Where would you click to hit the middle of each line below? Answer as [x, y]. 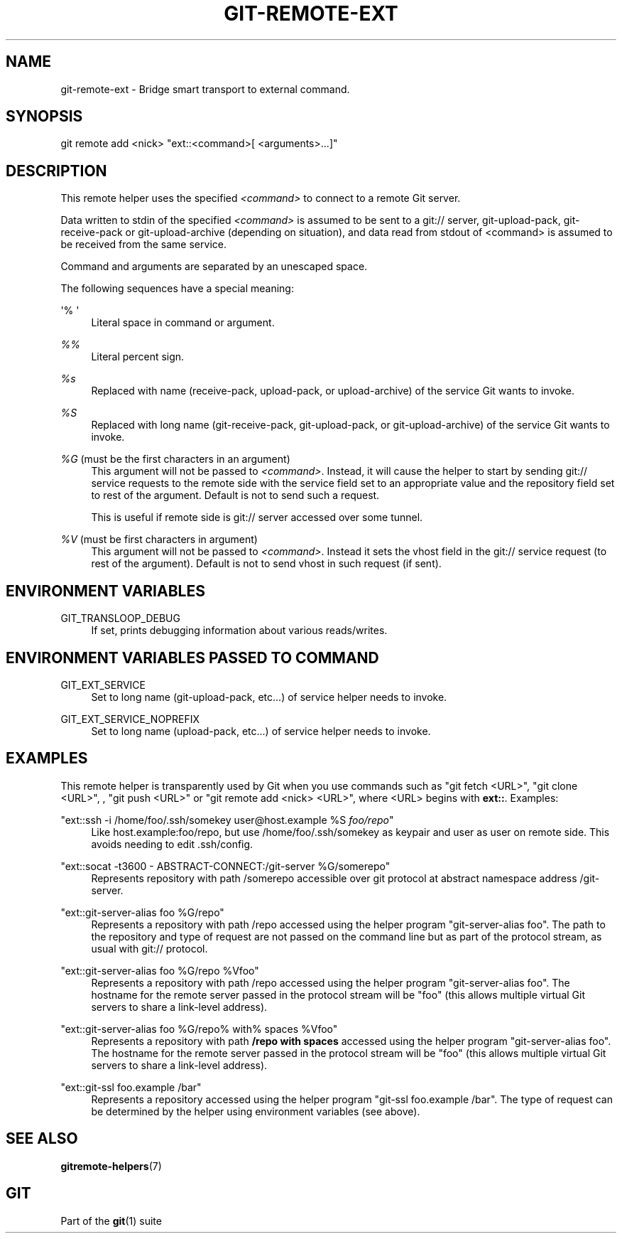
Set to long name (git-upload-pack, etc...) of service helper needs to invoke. [269, 697]
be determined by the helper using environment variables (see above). [256, 1111]
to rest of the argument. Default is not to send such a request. [235, 495]
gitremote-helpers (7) [111, 1166]
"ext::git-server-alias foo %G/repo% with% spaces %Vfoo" [199, 1029]
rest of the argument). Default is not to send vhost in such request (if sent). [266, 564]
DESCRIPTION [56, 171]
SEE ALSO [42, 1139]
